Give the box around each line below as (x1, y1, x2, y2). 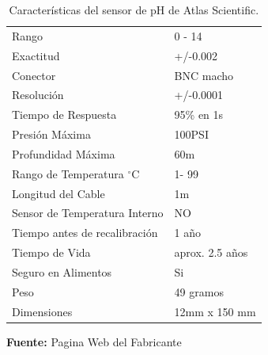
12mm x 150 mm (174, 303, 256, 319)
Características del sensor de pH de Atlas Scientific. (9, 2, 259, 17)
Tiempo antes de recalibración (12, 224, 158, 241)
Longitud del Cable (12, 185, 105, 201)
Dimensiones (12, 303, 73, 319)
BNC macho (174, 67, 234, 83)
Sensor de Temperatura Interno (12, 204, 164, 221)
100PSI (174, 126, 209, 143)
